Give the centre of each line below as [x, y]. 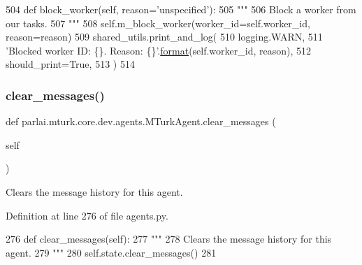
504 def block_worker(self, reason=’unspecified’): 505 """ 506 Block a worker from [181, 9]
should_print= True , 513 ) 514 [70, 64]
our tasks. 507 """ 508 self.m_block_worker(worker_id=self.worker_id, [158, 23]
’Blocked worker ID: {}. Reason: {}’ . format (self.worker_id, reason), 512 [159, 50]
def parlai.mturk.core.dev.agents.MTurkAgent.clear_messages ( [141, 121]
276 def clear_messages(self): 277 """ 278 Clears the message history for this [169, 239]
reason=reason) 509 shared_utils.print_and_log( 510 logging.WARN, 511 [164, 37]
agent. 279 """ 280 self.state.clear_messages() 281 [111, 252]
